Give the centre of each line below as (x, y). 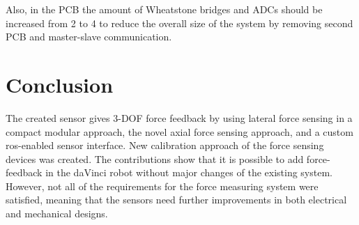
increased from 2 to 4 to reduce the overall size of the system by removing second (179, 23)
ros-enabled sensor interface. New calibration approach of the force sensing (165, 145)
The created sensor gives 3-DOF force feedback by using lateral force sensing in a (179, 117)
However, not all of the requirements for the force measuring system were (162, 186)
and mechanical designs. (57, 214)
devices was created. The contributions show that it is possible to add (155, 158)
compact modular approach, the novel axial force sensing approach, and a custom (179, 131)
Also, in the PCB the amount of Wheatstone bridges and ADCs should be (164, 9)
